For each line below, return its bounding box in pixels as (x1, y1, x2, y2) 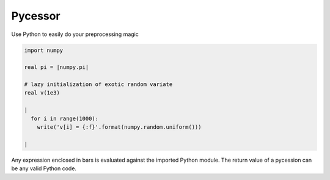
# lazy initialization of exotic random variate (24, 81, 173, 88)
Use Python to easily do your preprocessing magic (11, 31, 139, 38)
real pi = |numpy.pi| (24, 64, 89, 71)
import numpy (24, 46, 64, 54)
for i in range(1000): (31, 115, 99, 122)
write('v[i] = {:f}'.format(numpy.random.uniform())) (37, 124, 202, 131)
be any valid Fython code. (11, 165, 76, 172)
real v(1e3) (24, 89, 61, 96)
